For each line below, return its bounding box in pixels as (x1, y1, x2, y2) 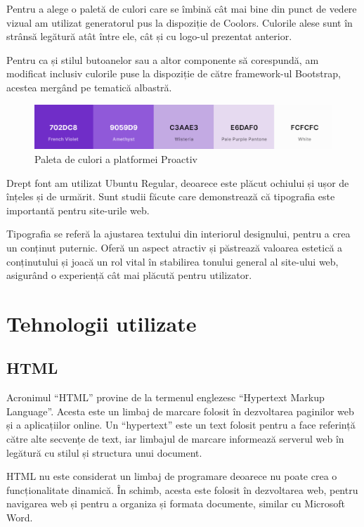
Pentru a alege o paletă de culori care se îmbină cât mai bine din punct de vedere (6, 1, 357, 15)
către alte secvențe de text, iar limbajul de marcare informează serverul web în (6, 431, 344, 446)
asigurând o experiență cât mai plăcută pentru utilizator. (6, 268, 252, 282)
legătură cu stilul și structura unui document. (6, 445, 202, 460)
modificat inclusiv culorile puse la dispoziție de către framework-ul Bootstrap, (6, 66, 341, 81)
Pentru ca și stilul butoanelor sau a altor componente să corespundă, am (6, 52, 319, 67)
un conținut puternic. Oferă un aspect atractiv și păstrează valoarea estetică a (6, 240, 343, 254)
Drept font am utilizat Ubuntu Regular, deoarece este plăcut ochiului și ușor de (6, 175, 349, 190)
